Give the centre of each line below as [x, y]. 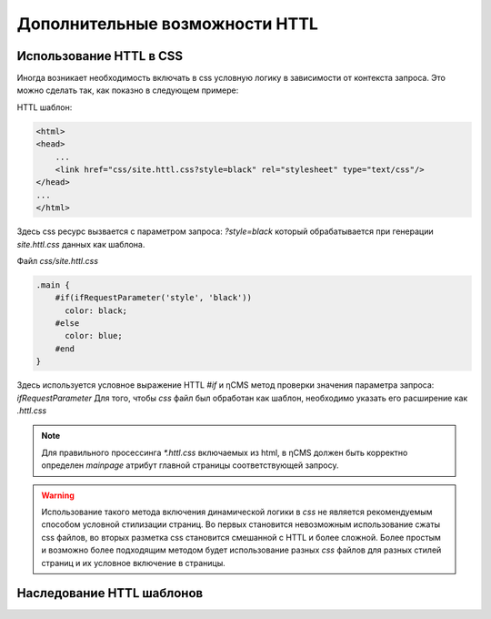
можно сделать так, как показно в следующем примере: [128, 90]
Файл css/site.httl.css [58, 260]
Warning [58, 495]
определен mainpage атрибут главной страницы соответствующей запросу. [190, 465]
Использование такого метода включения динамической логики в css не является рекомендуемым [237, 512]
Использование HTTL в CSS [100, 56]
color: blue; [94, 336]
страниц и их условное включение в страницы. [134, 563]
